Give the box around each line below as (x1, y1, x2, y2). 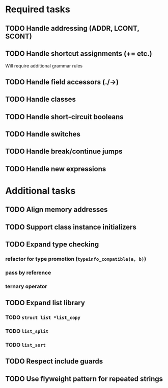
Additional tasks (5, 185, 76, 196)
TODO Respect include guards (5, 357, 103, 366)
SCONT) (5, 32, 32, 40)
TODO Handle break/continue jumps (5, 147, 123, 156)
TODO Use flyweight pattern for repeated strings (5, 374, 163, 383)
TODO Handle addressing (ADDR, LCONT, (5, 24, 139, 33)
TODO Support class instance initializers (5, 222, 136, 231)
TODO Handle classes (5, 95, 76, 104)
